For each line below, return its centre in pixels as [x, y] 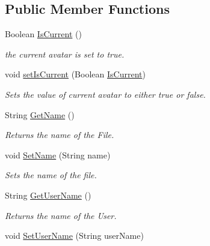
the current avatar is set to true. [65, 54]
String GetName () [40, 114]
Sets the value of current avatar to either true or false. [105, 94]
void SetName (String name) [58, 154]
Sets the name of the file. [51, 175]
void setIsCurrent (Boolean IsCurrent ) [75, 74]
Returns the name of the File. [60, 135]
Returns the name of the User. [61, 215]
